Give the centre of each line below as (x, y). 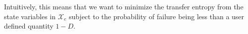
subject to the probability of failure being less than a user (156, 16)
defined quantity (29, 26)
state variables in (30, 16)
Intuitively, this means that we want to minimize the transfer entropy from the (124, 6)
